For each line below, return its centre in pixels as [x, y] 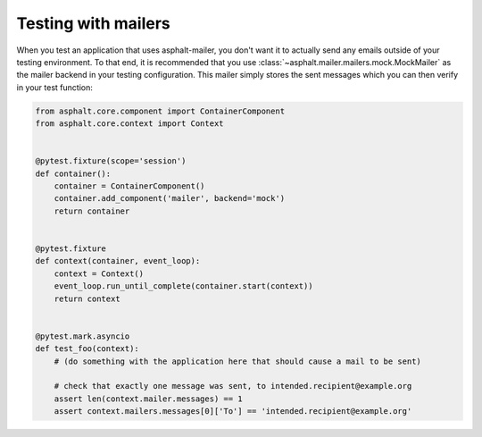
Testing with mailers [93, 23]
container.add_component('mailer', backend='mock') [170, 198]
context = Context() [99, 273]
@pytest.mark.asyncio [83, 336]
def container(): [73, 173]
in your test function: [54, 87]
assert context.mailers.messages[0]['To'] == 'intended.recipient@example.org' [233, 412]
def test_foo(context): [87, 349]
